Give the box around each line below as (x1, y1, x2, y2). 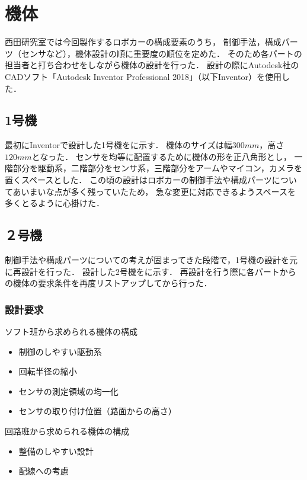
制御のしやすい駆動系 (18, 345, 102, 357)
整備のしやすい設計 (18, 444, 94, 457)
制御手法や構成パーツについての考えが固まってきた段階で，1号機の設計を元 (5, 254, 298, 266)
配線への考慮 (18, 465, 69, 477)
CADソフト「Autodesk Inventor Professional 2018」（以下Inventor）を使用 (5, 70, 282, 82)
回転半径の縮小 (18, 365, 77, 377)
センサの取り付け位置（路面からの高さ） (18, 405, 177, 417)
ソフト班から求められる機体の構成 (5, 325, 137, 338)
